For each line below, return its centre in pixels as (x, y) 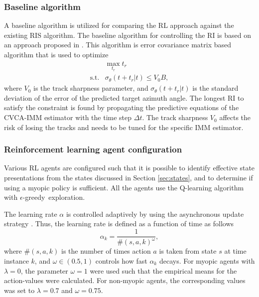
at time (235, 251)
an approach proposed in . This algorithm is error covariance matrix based (118, 45)
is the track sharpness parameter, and (91, 88)
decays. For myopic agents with (207, 261)
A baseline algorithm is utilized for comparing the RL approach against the (119, 25)
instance (16, 261)
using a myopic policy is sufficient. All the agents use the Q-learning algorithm (124, 187)
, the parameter (44, 270)
